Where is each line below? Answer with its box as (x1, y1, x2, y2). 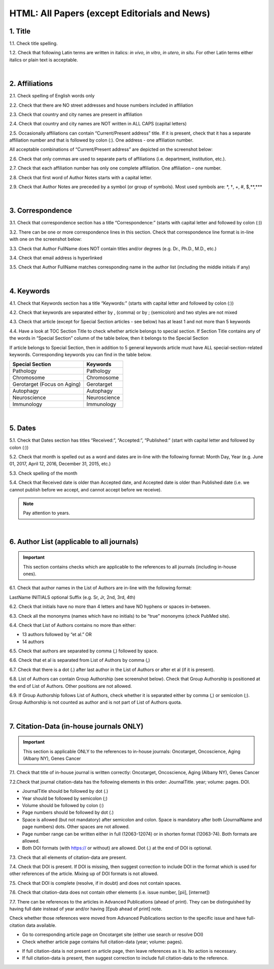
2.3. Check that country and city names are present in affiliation (9, 111, 143, 117)
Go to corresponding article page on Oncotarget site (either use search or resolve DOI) (22, 931, 203, 938)
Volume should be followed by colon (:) (22, 802, 104, 808)
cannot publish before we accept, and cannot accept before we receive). (9, 486, 162, 492)
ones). (23, 571, 37, 577)
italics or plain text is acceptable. (9, 56, 78, 63)
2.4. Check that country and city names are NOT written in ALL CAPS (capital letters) (9, 121, 187, 127)
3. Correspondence (9, 206, 72, 215)
